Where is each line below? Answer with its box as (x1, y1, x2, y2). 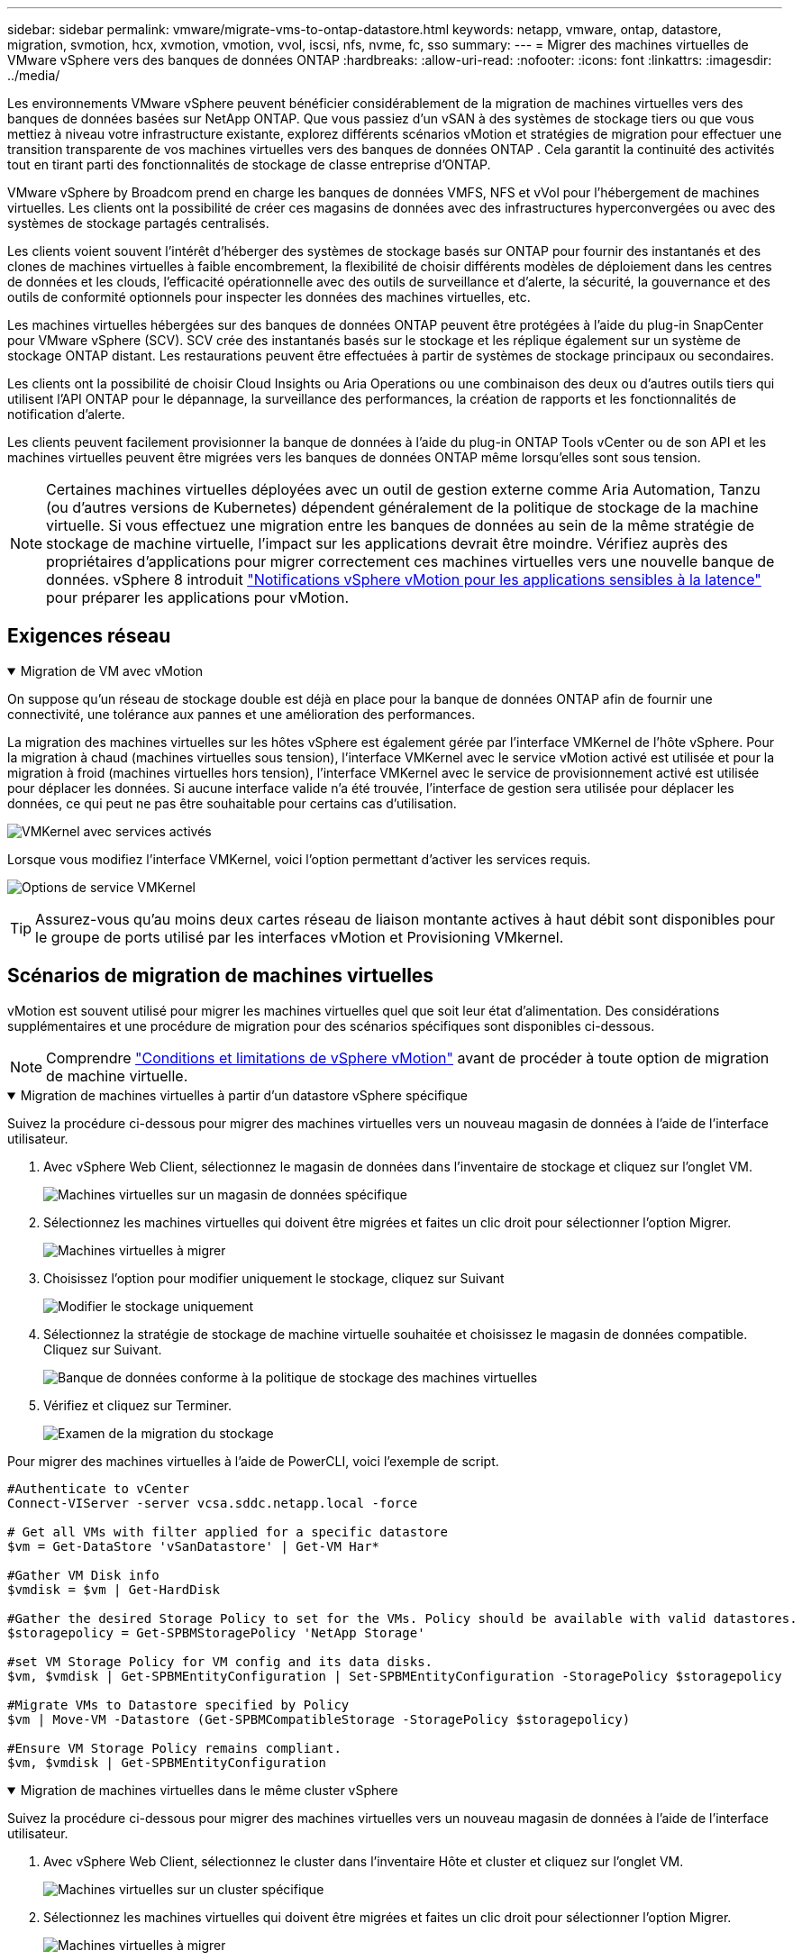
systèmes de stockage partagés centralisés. (7, 215, 269, 231)
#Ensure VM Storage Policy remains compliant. (7, 1740, 342, 1755)
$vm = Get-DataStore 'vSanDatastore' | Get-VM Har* (7, 1538, 380, 1554)
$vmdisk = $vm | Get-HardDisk (7, 1582, 221, 1597)
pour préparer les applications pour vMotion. (46, 588, 349, 606)
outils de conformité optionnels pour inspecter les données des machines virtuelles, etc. (7, 289, 531, 305)
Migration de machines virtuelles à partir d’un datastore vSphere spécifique (20, 1087, 469, 1103)
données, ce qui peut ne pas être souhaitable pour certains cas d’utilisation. (7, 795, 457, 811)
